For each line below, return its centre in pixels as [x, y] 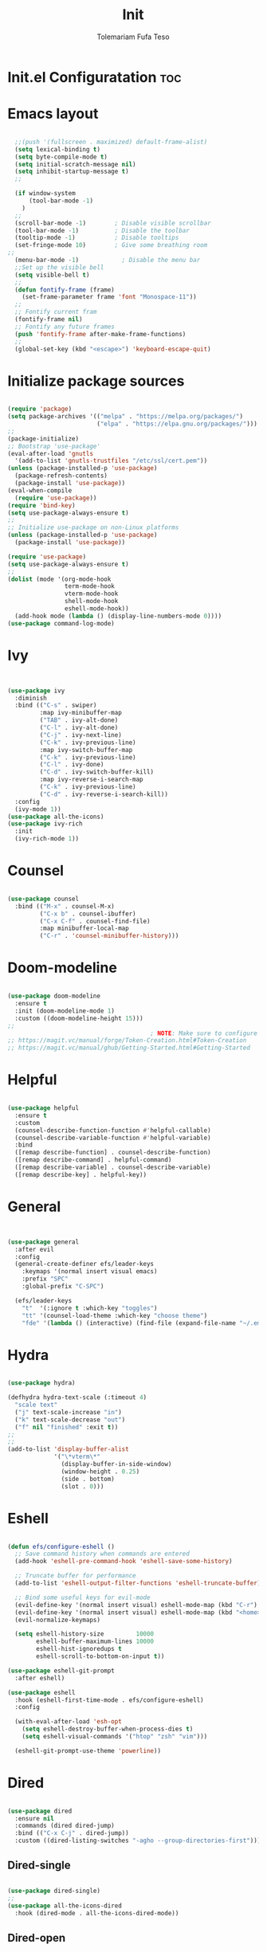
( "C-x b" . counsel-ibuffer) [88, 914]
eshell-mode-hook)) [96, 609]
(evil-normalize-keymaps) [58, 1620]
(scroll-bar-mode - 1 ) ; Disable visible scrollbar [113, 223]
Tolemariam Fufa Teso [133, 37]
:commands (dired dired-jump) [65, 1826]
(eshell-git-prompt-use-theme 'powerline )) [88, 1750]
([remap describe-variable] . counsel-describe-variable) [113, 1168]
